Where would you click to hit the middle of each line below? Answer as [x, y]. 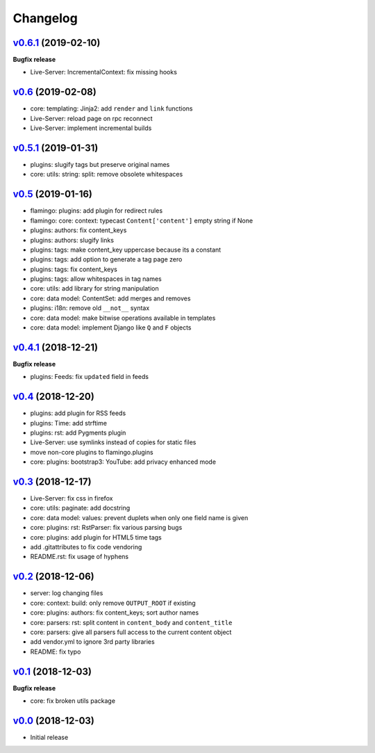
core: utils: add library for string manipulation [94, 289]
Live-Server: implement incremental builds [91, 128]
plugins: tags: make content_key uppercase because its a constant [126, 250]
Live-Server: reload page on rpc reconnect [91, 118]
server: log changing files [67, 593]
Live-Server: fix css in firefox [72, 499]
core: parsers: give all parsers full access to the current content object [131, 632]
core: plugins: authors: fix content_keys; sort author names [115, 613]
